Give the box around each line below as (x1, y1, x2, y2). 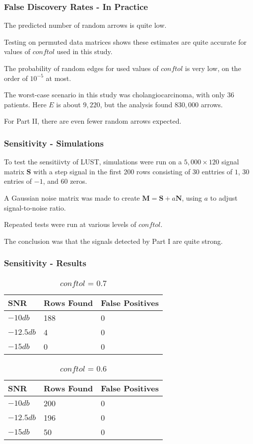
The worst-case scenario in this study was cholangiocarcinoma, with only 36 (4, 89, 235, 100)
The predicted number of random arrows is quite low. (4, 20, 167, 30)
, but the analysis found (100, 99, 173, 109)
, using (182, 192, 202, 203)
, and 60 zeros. (43, 176, 87, 186)
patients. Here (4, 99, 47, 109)
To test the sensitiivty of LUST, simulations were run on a (4, 156, 182, 167)
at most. (46, 73, 71, 83)
